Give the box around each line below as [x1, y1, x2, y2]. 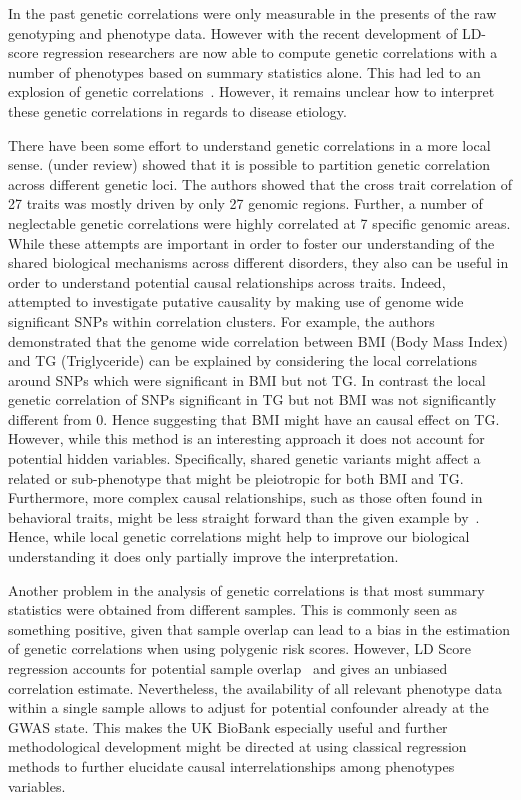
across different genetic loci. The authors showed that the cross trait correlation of [8, 173, 512, 194]
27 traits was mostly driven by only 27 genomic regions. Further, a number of [8, 193, 483, 214]
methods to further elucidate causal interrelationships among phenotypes [8, 755, 455, 776]
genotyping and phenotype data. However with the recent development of [8, 22, 458, 43]
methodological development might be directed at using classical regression [8, 736, 467, 757]
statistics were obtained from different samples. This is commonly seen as [8, 599, 458, 620]
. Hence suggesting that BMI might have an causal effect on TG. [103, 408, 500, 429]
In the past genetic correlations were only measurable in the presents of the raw [8, 3, 497, 23]
